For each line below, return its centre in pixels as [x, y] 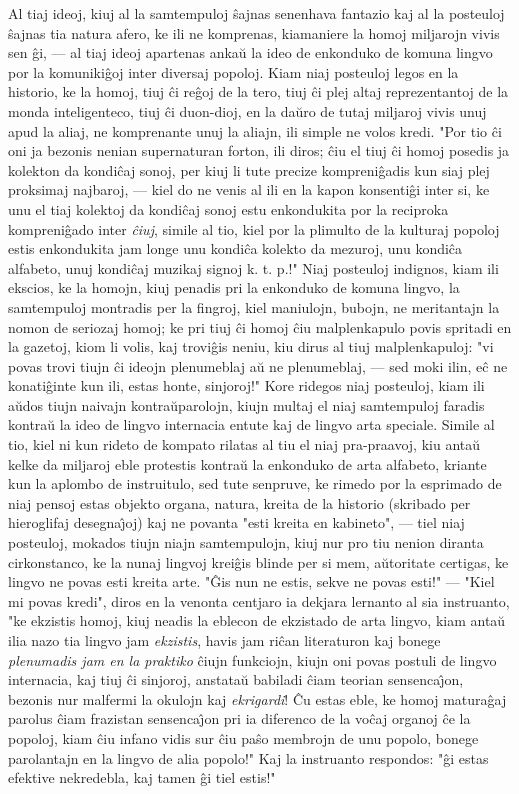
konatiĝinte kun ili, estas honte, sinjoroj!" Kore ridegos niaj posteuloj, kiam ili [246, 385]
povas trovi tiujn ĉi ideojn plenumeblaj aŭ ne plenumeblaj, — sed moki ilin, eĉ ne [258, 365]
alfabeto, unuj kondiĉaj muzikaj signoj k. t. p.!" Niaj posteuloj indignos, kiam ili [253, 267]
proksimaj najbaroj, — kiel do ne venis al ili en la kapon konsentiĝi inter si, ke [249, 189]
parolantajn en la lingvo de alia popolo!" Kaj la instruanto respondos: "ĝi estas [248, 757]
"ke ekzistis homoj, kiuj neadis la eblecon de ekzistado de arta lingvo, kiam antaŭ [257, 620]
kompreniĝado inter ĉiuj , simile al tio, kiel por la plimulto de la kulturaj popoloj [254, 228]
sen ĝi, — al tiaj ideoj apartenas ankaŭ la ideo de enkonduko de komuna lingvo [250, 52]
